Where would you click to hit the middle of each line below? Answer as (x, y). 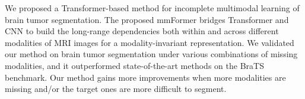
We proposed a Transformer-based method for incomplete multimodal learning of (152, 8)
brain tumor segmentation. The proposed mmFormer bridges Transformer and (147, 19)
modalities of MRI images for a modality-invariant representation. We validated (150, 42)
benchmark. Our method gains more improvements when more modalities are (145, 77)
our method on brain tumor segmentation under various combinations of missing (151, 54)
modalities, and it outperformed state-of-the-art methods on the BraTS (134, 65)
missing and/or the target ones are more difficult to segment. (116, 89)
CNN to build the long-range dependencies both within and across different (142, 31)
